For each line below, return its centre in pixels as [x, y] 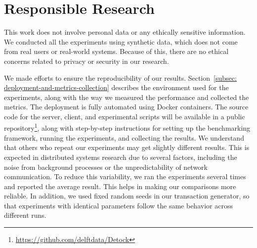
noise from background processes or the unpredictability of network [106, 167]
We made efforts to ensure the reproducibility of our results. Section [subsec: [120, 77]
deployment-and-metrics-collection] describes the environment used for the [116, 87]
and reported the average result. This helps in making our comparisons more [120, 186]
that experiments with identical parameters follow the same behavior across [118, 205]
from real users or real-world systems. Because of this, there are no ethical [116, 51]
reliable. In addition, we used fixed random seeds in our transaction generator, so [127, 196]
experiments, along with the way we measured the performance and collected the [127, 97]
